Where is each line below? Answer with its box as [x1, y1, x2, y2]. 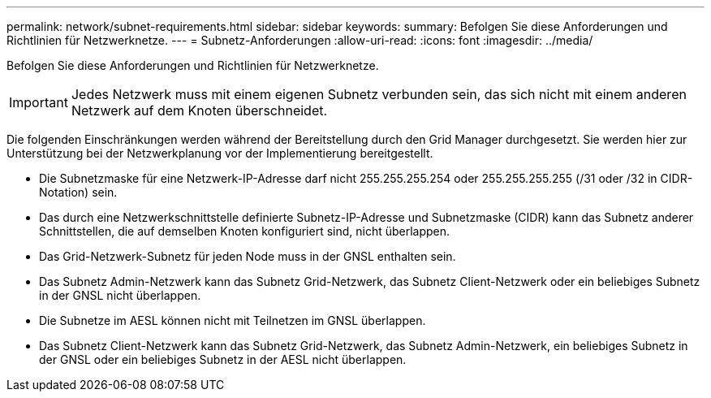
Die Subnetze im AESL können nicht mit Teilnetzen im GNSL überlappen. [39, 314, 426, 327]
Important [9, 94, 68, 110]
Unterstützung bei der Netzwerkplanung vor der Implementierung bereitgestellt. [6, 146, 433, 160]
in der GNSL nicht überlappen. [39, 288, 201, 302]
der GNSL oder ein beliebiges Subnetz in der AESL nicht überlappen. [39, 353, 407, 366]
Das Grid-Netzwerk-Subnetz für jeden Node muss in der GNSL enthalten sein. [39, 249, 456, 263]
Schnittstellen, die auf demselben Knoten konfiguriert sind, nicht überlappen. [39, 224, 450, 238]
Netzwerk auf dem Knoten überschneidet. [71, 102, 328, 119]
